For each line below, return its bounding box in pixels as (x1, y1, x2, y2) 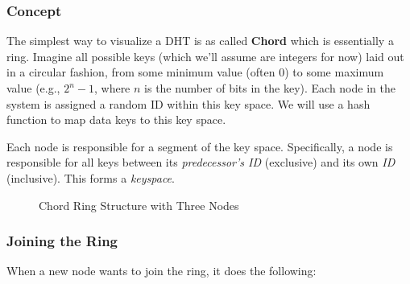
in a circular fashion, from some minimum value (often (6, 64, 275, 80)
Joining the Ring (6, 231, 118, 251)
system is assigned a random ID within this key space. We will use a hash (6, 95, 371, 112)
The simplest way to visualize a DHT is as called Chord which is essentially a (6, 32, 394, 49)
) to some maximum (284, 64, 384, 80)
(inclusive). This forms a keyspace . (6, 169, 175, 186)
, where (93, 80, 130, 96)
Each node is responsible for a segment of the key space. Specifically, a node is (6, 138, 393, 154)
